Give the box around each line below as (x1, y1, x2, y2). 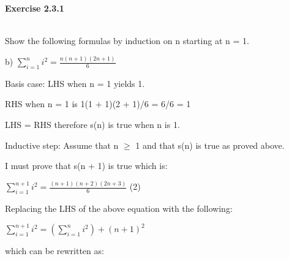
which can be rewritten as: (5, 244, 104, 257)
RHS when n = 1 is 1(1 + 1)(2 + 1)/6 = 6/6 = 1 (5, 97, 191, 110)
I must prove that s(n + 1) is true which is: (5, 159, 168, 172)
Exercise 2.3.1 (5, 2, 64, 14)
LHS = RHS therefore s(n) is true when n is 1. (5, 118, 180, 131)
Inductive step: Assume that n (5, 138, 119, 151)
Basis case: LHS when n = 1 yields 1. (5, 77, 145, 89)
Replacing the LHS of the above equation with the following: (5, 201, 233, 214)
